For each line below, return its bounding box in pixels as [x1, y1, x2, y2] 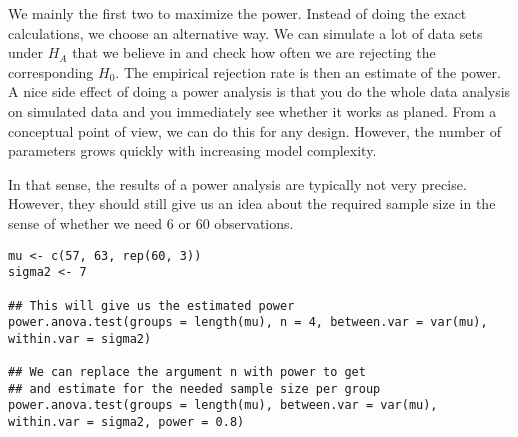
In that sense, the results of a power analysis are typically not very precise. [8, 173, 467, 194]
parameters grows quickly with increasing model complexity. [8, 140, 377, 161]
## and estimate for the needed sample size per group [8, 381, 381, 396]
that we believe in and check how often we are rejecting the [72, 42, 436, 63]
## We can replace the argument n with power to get [8, 365, 366, 380]
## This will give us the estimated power [8, 298, 295, 313]
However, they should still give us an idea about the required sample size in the [8, 193, 496, 214]
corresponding [8, 61, 94, 82]
